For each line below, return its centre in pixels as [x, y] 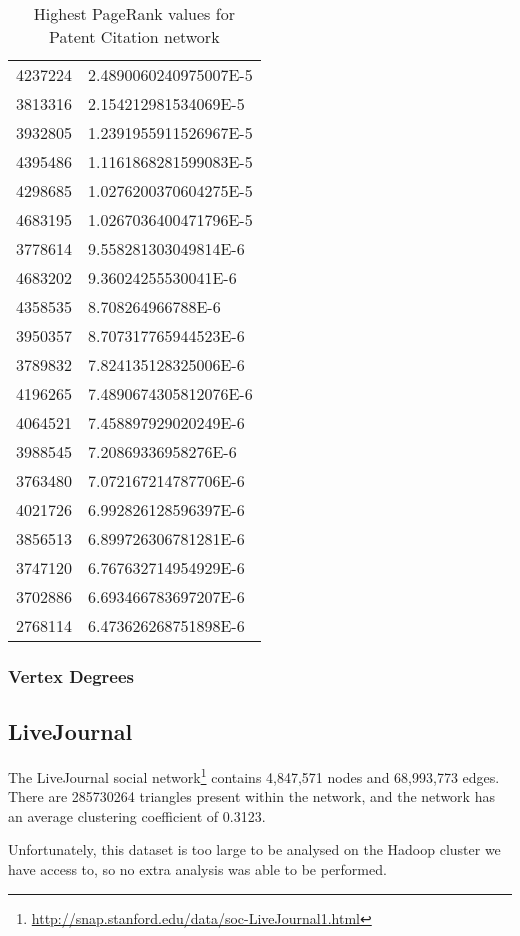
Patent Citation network [134, 36]
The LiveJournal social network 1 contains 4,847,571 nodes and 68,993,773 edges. [254, 775]
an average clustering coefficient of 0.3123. [137, 815]
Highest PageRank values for [134, 13]
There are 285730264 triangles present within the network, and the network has [251, 796]
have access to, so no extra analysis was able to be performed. [197, 869]
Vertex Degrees [71, 675]
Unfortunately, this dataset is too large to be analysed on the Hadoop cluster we [254, 849]
